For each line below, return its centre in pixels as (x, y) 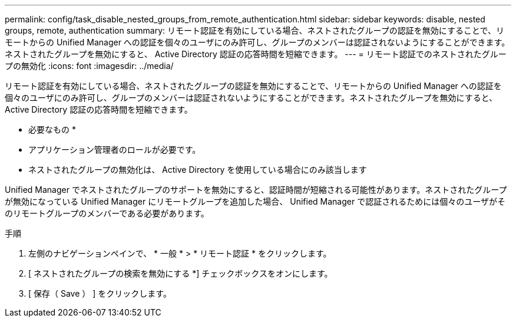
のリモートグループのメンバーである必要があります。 (107, 213)
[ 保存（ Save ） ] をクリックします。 (100, 293)
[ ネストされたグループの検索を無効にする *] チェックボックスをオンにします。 (181, 273)
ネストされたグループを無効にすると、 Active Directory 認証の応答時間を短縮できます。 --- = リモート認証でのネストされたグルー (256, 54)
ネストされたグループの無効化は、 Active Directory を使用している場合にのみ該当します (198, 170)
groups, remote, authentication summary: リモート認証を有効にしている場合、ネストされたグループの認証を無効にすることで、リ (254, 30)
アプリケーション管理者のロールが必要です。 (115, 149)
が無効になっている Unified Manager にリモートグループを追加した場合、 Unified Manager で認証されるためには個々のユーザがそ (255, 201)
